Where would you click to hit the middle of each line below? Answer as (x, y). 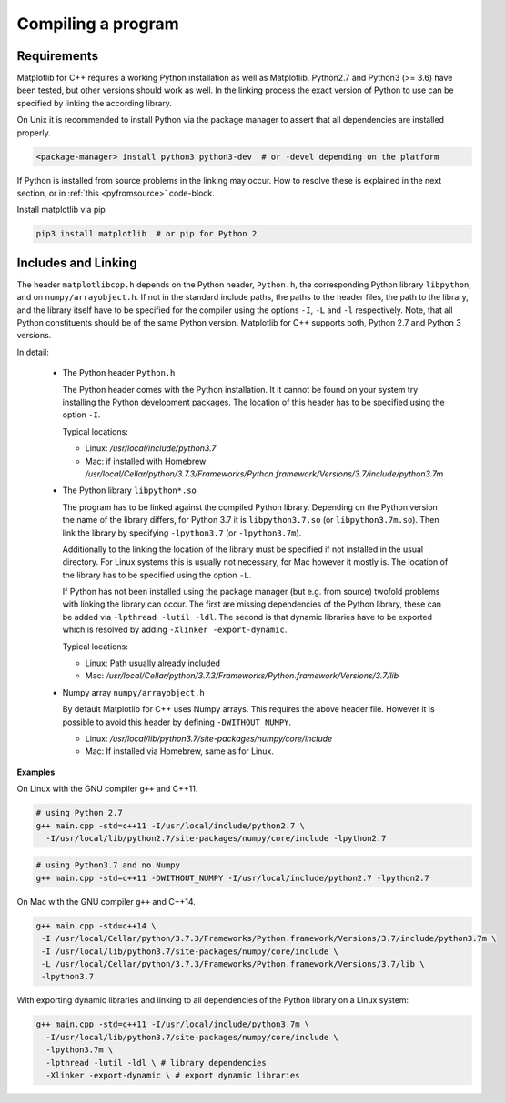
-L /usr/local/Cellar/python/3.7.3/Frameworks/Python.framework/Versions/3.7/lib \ (233, 964)
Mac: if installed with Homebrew (146, 461)
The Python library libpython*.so (130, 490)
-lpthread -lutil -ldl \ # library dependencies (157, 1063)
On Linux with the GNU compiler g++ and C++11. (107, 789)
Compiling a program (98, 24)
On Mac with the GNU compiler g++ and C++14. (106, 901)
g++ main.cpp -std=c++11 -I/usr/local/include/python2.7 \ (170, 826)
